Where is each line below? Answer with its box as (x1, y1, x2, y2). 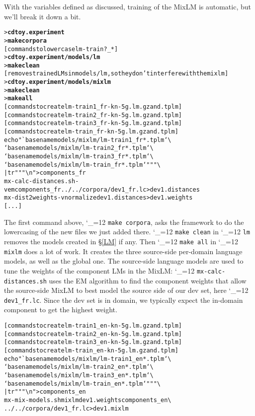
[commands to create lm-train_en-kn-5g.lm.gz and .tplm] (4, 347, 178, 354)
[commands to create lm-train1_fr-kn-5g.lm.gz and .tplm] (4, 103, 182, 111)
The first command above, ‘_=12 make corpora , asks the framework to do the (4, 216, 244, 227)
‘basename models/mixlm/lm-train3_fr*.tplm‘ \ (4, 153, 154, 160)
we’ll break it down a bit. (4, 11, 81, 21)
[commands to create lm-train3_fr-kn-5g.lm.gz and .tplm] (4, 120, 182, 127)
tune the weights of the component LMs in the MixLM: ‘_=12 (4, 265, 195, 276)
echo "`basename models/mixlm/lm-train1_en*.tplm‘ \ (4, 355, 171, 362)
